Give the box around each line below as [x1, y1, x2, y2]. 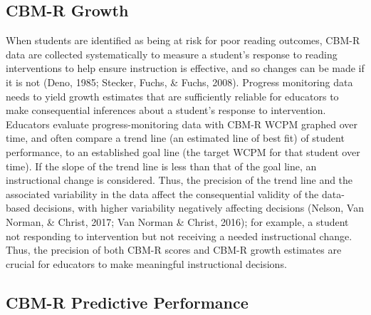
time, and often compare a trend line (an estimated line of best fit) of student [6, 130, 345, 145]
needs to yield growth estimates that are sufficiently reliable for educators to [6, 88, 339, 103]
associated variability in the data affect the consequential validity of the [6, 186, 319, 201]
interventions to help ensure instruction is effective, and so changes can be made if [6, 61, 365, 76]
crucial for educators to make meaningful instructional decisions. [6, 256, 287, 271]
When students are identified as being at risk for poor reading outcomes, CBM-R [6, 33, 360, 48]
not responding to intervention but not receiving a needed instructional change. [6, 228, 352, 243]
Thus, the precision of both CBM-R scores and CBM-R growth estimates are [6, 242, 342, 257]
